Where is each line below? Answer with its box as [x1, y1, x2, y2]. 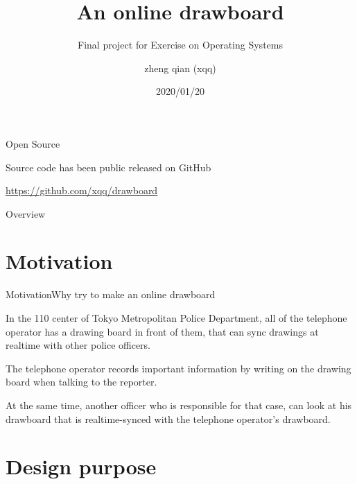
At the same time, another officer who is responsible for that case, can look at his [6, 397, 352, 412]
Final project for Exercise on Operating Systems [78, 37, 283, 52]
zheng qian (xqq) [144, 60, 216, 75]
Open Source [6, 136, 60, 150]
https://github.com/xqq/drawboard [6, 183, 158, 198]
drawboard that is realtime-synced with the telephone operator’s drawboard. [6, 411, 331, 426]
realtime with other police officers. [6, 338, 151, 352]
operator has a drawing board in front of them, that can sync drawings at [6, 324, 319, 338]
